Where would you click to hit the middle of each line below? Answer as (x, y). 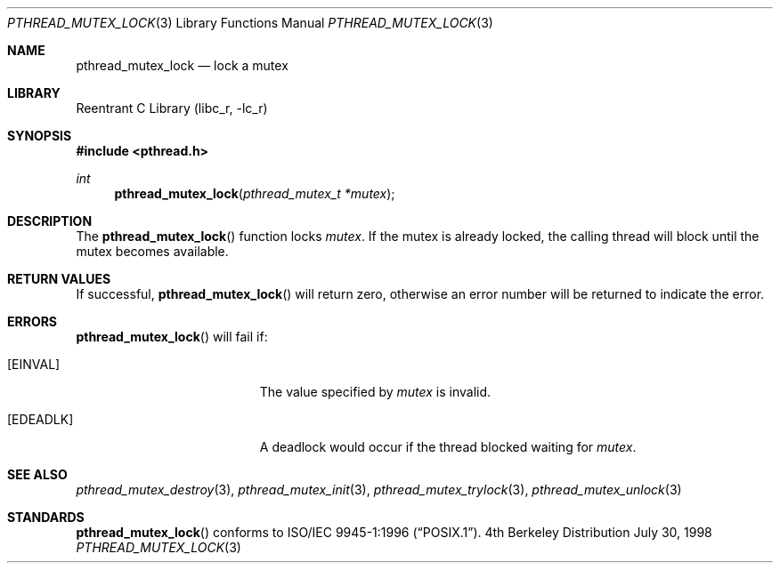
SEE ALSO (37, 474)
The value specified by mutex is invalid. (375, 392)
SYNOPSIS (40, 136)
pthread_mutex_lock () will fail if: (172, 337)
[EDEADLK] (41, 419)
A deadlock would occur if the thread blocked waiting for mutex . (448, 447)
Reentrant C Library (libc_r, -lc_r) (172, 108)
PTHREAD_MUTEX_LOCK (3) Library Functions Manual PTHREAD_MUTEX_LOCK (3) (250, 23)
